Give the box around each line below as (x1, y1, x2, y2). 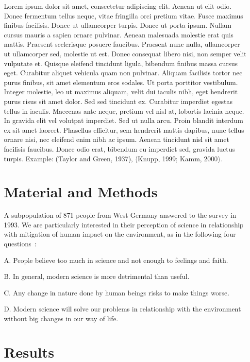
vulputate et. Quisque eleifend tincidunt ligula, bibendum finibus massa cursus (4, 58, 238, 68)
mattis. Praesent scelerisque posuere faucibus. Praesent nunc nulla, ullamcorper (4, 39, 240, 49)
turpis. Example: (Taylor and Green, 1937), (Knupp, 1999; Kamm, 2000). (4, 153, 222, 163)
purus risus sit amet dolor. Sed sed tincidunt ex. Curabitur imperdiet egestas (4, 96, 233, 106)
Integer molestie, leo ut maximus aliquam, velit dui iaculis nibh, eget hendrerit (4, 86, 238, 97)
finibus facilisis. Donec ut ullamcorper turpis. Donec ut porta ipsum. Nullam (4, 20, 232, 30)
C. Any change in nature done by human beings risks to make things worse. (4, 287, 230, 297)
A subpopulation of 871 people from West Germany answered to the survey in (4, 210, 236, 220)
